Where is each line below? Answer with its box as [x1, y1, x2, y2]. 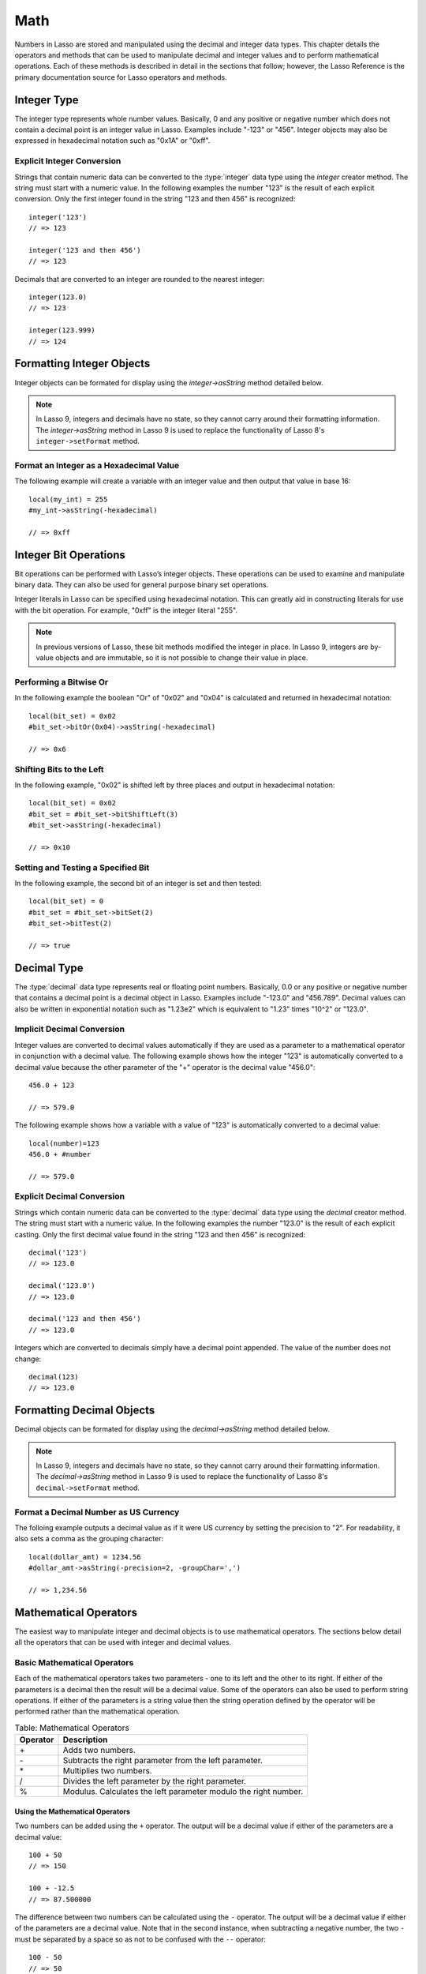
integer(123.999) [28, 326, 95, 335]
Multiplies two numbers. [62, 1766, 153, 1777]
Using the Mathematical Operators [14, 1807, 130, 1816]
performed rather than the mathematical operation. [14, 1706, 181, 1717]
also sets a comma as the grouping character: [14, 1534, 164, 1544]
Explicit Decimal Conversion [14, 1191, 125, 1202]
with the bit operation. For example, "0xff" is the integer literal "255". [14, 605, 238, 615]
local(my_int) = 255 [28, 494, 108, 504]
